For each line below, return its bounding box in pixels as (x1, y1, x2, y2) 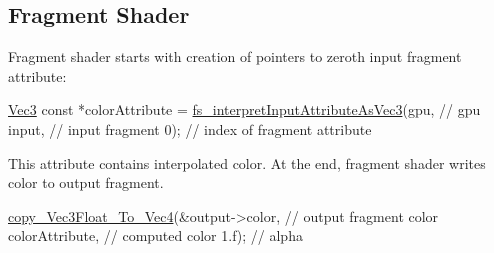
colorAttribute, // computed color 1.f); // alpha (8, 225, 303, 246)
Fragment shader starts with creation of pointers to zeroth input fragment (8, 46, 462, 67)
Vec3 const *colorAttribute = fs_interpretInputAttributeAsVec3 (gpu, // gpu (8, 99, 481, 120)
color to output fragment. (8, 172, 164, 193)
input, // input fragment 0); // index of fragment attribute (8, 118, 372, 139)
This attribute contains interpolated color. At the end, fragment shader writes (8, 152, 486, 173)
